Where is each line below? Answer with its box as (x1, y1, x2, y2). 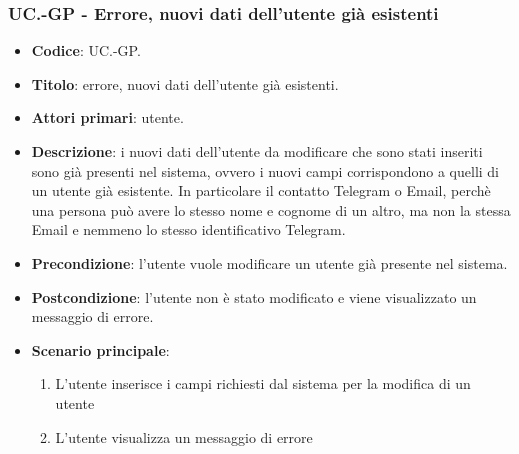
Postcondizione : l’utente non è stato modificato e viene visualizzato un (31, 286, 477, 307)
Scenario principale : (31, 339, 170, 360)
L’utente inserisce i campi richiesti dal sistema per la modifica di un (55, 373, 471, 394)
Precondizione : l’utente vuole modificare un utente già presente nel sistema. (31, 252, 508, 273)
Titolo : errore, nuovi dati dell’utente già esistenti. (31, 73, 339, 94)
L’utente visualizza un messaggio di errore (55, 426, 313, 447)
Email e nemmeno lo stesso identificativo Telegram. (31, 219, 346, 240)
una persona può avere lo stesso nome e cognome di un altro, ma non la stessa (31, 199, 511, 220)
